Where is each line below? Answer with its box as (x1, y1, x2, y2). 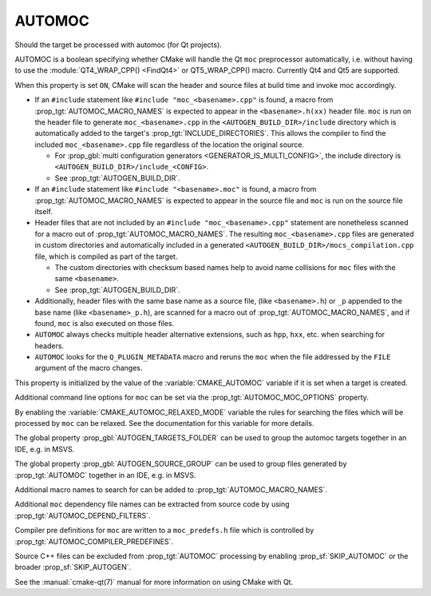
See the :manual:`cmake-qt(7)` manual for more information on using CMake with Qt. (14, 577, 294, 586)
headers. (34, 340, 64, 351)
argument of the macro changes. (34, 364, 143, 373)
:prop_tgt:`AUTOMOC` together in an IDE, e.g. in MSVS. (14, 470, 196, 479)
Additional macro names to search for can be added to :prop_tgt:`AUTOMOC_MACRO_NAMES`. (14, 485, 327, 495)
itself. (34, 207, 53, 217)
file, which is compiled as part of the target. (34, 252, 178, 261)
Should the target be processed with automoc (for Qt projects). (14, 40, 223, 50)
